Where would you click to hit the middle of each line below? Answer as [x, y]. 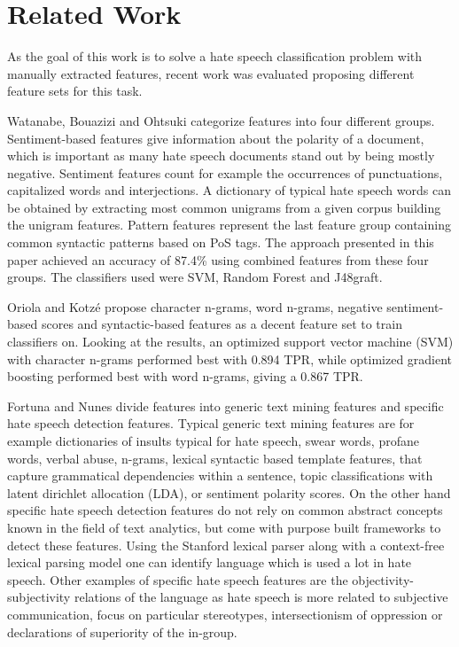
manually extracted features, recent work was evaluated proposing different [211, 73]
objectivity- [383, 579]
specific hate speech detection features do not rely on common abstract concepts [225, 510]
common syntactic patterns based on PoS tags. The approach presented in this [221, 242]
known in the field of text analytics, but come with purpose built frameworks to [224, 527]
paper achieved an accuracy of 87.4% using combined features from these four [218, 259]
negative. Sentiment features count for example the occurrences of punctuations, [225, 172]
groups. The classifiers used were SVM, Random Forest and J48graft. [195, 277]
